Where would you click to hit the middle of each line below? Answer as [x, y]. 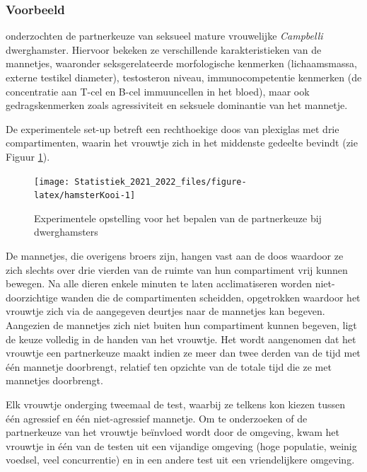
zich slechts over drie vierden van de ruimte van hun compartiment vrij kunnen [177, 269]
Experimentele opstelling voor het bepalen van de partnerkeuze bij [178, 218]
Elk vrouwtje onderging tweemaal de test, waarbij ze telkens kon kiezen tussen [176, 404]
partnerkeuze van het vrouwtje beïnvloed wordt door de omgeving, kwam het [173, 432]
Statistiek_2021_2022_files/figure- [161, 182]
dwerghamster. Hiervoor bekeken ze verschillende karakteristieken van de [164, 49]
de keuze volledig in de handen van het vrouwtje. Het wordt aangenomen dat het [181, 339]
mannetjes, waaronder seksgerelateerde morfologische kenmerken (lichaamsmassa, [181, 63]
